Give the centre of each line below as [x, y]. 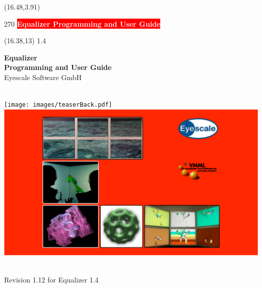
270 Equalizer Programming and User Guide [82, 23]
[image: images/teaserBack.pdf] [58, 105]
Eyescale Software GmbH [43, 77]
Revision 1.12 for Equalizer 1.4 [51, 279]
